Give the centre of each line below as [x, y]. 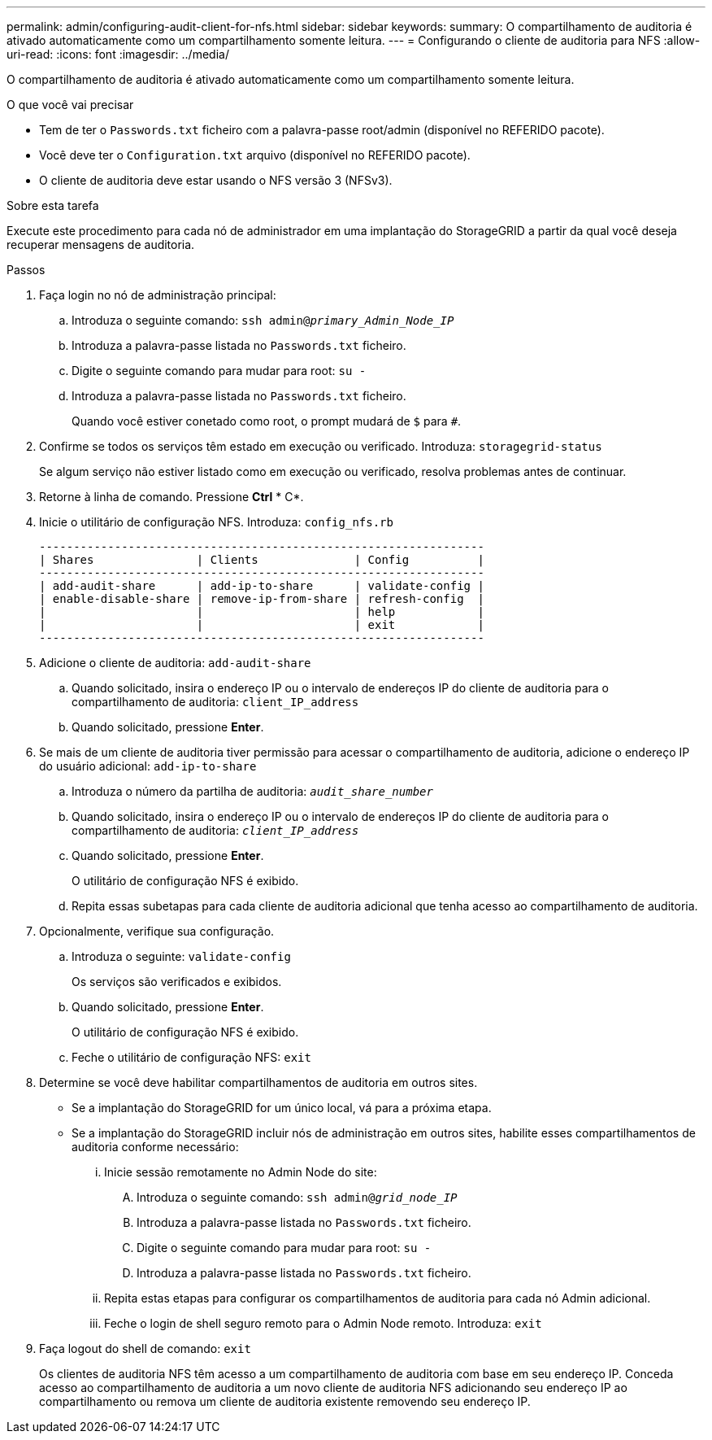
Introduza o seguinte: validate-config [181, 956]
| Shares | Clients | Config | [262, 560]
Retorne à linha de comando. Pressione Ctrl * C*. [171, 497]
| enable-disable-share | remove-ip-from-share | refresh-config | [262, 599]
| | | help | [262, 612]
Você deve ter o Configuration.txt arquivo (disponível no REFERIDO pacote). [255, 155]
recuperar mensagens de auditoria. [101, 244]
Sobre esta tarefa [53, 205]
